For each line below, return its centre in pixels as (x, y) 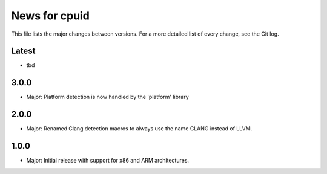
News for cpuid (51, 16)
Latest (23, 51)
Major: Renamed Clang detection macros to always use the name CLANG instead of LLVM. (139, 129)
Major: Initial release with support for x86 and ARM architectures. (108, 161)
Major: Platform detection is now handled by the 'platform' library (107, 97)
